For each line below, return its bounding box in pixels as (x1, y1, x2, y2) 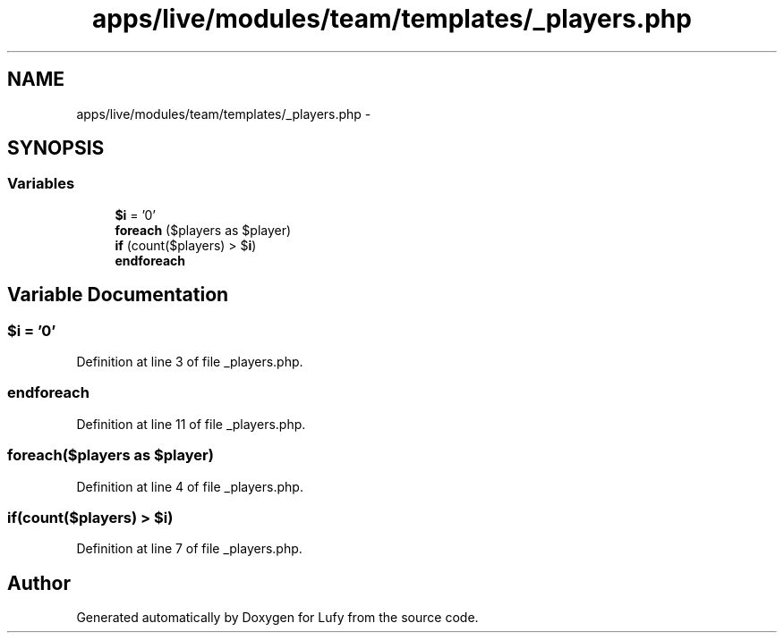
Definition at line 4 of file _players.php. (76, 478, 303, 494)
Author (7, 571, 71, 594)
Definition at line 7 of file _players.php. (76, 541, 303, 557)
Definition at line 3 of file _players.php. (76, 354, 303, 370)
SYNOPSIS (7, 137, 105, 160)
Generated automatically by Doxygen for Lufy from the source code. (76, 610, 479, 626)
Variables (7, 174, 75, 193)
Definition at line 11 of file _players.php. (76, 416, 306, 432)
